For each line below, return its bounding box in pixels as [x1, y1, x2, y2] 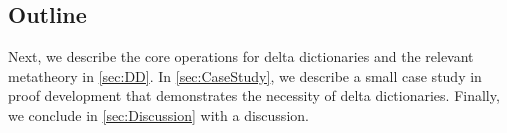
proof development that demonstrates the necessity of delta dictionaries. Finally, [8, 85, 500, 106]
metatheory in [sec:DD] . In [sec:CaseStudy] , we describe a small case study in [8, 65, 482, 86]
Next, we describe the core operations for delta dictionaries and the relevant [8, 46, 474, 67]
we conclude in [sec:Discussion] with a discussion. [8, 104, 309, 125]
